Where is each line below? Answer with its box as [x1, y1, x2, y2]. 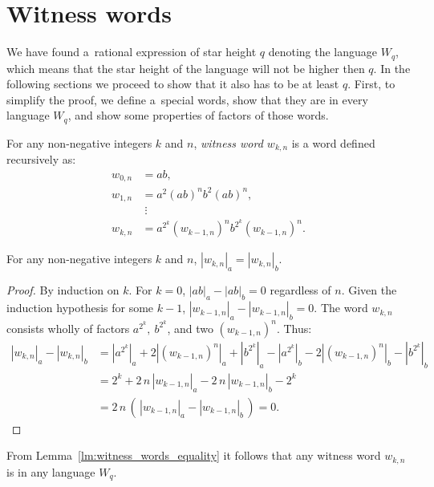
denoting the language [268, 43, 378, 60]
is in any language [6, 463, 95, 480]
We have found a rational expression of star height [6, 43, 257, 60]
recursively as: [6, 151, 76, 168]
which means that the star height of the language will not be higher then [6, 59, 365, 76]
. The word [314, 299, 368, 316]
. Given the [341, 282, 397, 298]
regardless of [270, 282, 331, 298]
